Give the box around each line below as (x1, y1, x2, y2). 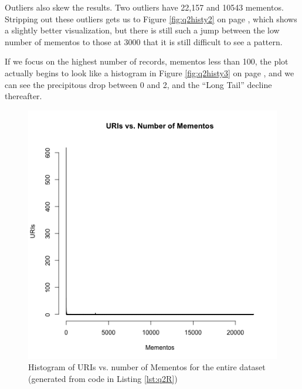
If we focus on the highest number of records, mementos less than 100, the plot (5, 55, 289, 67)
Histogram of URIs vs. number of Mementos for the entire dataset (28, 361, 266, 373)
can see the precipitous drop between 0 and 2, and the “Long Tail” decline (5, 78, 272, 90)
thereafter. (5, 90, 42, 102)
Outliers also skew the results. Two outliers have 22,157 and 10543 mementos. (5, 1, 284, 13)
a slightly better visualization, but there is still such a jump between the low (5, 24, 280, 36)
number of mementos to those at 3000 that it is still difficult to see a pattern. (5, 35, 283, 48)
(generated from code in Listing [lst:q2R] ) (28, 372, 178, 384)
